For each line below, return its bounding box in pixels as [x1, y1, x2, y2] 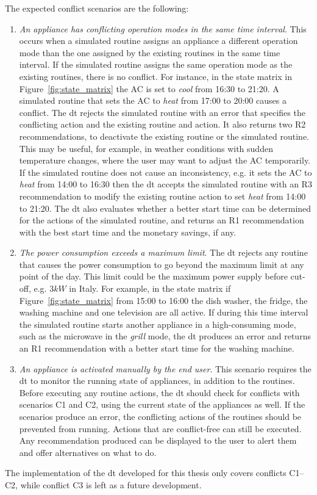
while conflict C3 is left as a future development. [20, 478, 202, 491]
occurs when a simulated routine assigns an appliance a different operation [19, 34, 298, 47]
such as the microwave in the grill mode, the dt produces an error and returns [19, 330, 311, 342]
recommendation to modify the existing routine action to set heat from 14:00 [19, 189, 306, 202]
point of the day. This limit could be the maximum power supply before [19, 270, 288, 283]
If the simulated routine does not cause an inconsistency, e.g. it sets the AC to [19, 165, 312, 178]
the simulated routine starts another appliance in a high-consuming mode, [19, 317, 296, 330]
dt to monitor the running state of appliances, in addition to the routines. [19, 374, 295, 387]
